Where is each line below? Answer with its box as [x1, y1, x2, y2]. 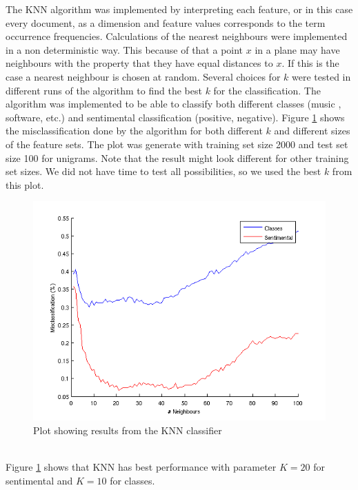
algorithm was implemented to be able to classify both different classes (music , [6, 96, 341, 111]
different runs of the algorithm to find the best [6, 83, 202, 97]
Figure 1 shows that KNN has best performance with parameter [6, 460, 277, 474]
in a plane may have [255, 42, 340, 57]
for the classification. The [213, 83, 321, 97]
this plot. [6, 177, 44, 192]
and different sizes [274, 123, 350, 138]
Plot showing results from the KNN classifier [33, 422, 222, 437]
